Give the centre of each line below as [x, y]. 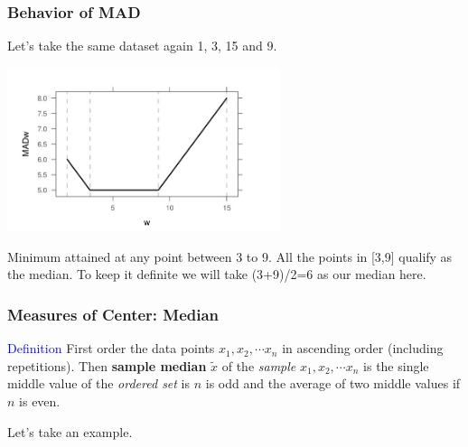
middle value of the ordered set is [99, 383]
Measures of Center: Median [113, 314]
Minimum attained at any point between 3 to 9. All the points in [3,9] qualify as [230, 256]
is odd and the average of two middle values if [333, 383]
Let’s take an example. [70, 431]
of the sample [259, 365]
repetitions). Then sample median [107, 365]
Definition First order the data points [111, 348]
